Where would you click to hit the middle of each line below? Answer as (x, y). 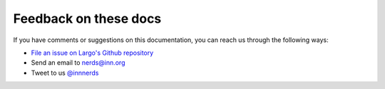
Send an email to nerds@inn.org (78, 63)
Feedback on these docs (87, 19)
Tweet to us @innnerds (65, 73)
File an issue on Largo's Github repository (92, 53)
